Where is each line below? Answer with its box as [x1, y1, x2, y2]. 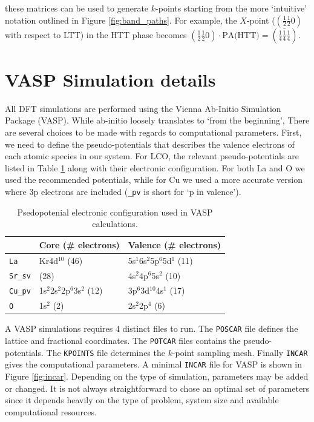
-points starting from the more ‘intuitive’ [155, 2, 307, 14]
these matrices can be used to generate [5, 2, 149, 14]
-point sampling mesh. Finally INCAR [172, 346, 308, 358]
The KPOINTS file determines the [46, 346, 165, 358]
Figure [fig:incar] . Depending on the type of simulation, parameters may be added [5, 370, 309, 383]
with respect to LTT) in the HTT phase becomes [5, 28, 187, 41]
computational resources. [5, 405, 97, 418]
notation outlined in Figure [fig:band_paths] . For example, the [5, 13, 237, 26]
